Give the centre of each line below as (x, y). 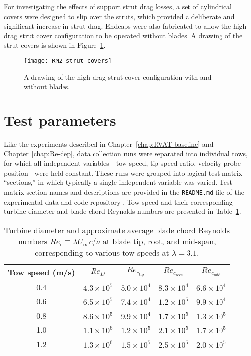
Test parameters (60, 120)
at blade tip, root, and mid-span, (159, 241)
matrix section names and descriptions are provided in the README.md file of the (124, 192)
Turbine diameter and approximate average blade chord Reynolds (117, 230)
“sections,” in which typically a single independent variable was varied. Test (118, 182)
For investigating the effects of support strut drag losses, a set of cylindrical (118, 6)
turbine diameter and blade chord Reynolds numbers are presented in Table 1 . (123, 211)
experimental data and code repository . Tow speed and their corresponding (118, 201)
